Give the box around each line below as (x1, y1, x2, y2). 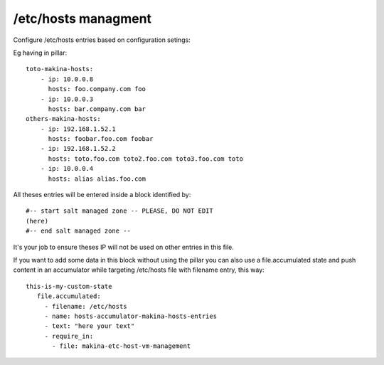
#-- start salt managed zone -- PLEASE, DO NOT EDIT (26, 207, 213, 215)
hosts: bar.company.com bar (48, 105, 146, 113)
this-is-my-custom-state (26, 282, 112, 290)
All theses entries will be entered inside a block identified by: (13, 191, 191, 199)
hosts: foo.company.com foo (48, 85, 146, 93)
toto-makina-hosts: (26, 65, 94, 73)
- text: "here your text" (44, 322, 135, 330)
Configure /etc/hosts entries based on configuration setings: (13, 36, 191, 44)
